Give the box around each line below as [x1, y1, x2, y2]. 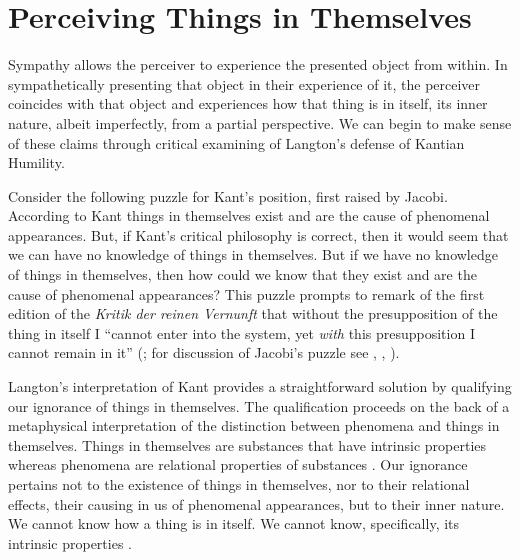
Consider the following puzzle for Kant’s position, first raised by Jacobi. [8, 185, 448, 206]
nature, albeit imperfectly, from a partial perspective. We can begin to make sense [8, 112, 512, 133]
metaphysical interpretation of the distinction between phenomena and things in [8, 415, 500, 436]
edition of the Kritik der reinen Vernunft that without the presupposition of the [8, 303, 498, 324]
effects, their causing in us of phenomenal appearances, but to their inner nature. [8, 493, 505, 514]
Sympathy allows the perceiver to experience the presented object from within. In [8, 54, 508, 75]
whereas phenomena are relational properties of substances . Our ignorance [8, 454, 468, 475]
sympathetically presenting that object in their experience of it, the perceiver [8, 73, 481, 94]
